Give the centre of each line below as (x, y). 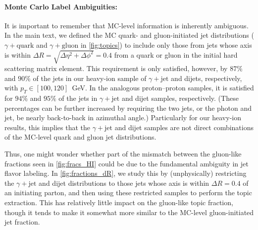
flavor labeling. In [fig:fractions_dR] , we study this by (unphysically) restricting (126, 173)
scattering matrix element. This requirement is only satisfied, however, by (116, 68)
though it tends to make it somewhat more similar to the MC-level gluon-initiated (129, 212)
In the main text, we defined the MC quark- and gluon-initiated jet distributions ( (129, 35)
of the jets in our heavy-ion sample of (90, 78)
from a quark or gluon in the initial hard (176, 54)
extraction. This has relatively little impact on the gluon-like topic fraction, (119, 202)
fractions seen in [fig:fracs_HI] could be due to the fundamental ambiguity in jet (127, 163)
